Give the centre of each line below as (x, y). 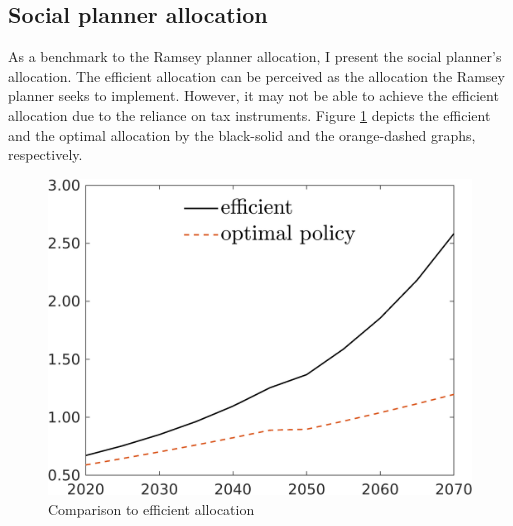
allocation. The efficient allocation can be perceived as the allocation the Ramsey (256, 75)
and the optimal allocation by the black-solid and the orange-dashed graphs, (242, 134)
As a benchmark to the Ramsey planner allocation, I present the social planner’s (255, 56)
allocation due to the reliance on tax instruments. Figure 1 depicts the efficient (249, 114)
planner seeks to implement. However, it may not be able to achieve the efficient (253, 95)
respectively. (45, 154)
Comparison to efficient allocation (151, 508)
